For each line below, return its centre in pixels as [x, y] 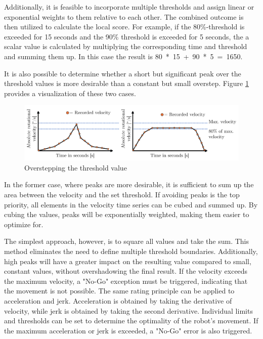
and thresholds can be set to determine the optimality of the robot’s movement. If [131, 321]
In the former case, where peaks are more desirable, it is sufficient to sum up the [129, 184]
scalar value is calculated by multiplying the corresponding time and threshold [126, 46]
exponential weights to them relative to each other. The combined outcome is [124, 16]
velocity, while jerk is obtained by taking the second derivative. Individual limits [128, 310]
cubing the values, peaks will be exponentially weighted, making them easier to [127, 214]
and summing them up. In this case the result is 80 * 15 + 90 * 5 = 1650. [123, 56]
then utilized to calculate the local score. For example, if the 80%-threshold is [124, 27]
